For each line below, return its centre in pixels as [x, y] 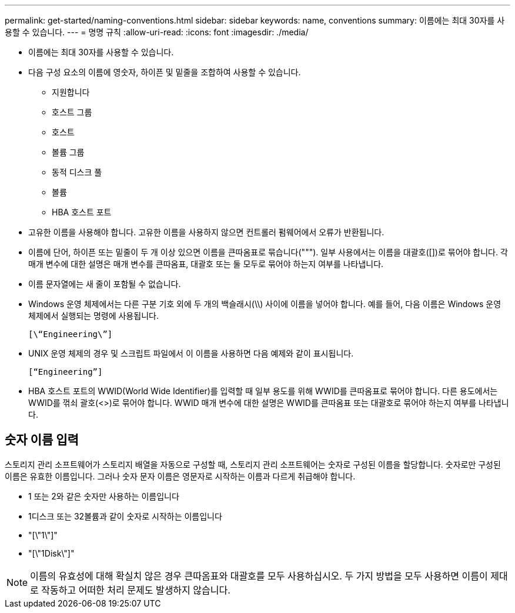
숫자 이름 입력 [42, 440]
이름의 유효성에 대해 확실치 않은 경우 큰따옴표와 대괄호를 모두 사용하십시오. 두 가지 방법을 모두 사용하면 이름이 [259, 576]
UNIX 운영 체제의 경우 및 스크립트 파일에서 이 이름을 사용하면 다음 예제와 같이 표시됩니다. [191, 353]
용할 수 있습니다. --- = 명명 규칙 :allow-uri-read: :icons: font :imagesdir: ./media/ [157, 32]
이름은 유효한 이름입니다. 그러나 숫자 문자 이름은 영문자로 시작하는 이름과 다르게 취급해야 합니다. [180, 476]
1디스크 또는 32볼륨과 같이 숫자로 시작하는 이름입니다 [125, 516]
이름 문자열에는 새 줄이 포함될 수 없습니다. [105, 284]
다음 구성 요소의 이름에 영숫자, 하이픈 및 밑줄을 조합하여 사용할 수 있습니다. [165, 72]
